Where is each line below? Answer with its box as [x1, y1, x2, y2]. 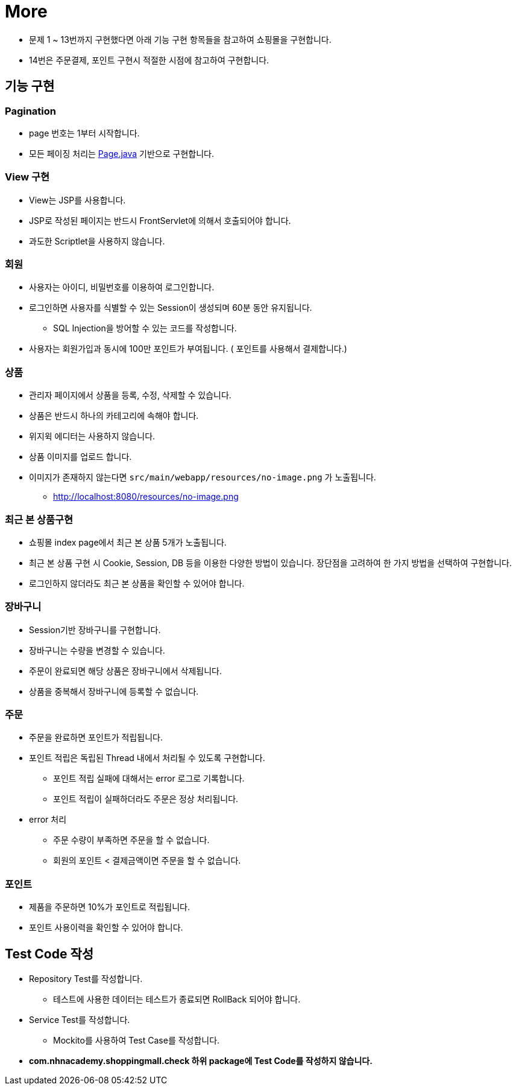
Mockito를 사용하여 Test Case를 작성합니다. [53, 1035, 220, 1046]
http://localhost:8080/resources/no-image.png [53, 491, 239, 502]
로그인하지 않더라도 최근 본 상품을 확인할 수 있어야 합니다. [29, 578, 245, 588]
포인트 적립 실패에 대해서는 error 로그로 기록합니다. [53, 773, 245, 784]
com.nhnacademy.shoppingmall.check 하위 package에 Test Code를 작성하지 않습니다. [29, 1056, 373, 1066]
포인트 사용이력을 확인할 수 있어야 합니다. [29, 922, 183, 933]
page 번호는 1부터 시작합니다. [29, 127, 140, 138]
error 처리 [29, 814, 67, 825]
